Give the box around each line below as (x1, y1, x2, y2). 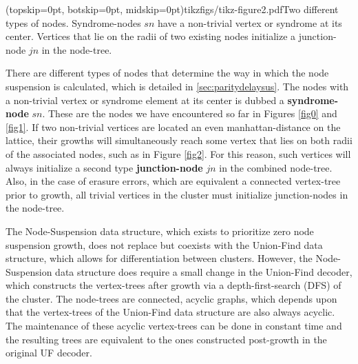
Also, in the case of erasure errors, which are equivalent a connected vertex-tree (6, 174, 341, 188)
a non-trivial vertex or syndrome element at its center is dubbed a (6, 92, 284, 107)
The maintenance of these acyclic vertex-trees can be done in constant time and (6, 318, 342, 333)
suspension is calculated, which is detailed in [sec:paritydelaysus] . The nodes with (6, 79, 349, 93)
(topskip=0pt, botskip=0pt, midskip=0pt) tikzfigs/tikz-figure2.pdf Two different (6, 2, 339, 16)
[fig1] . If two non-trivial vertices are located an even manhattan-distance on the (6, 119, 341, 134)
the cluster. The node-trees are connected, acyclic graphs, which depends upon (6, 291, 337, 305)
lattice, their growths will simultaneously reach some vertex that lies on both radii (6, 133, 352, 148)
